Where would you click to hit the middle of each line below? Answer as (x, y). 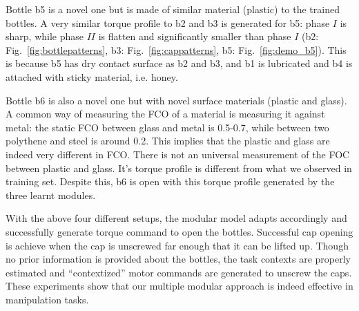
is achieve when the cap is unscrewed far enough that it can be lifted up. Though (177, 245)
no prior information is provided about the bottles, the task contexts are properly (178, 259)
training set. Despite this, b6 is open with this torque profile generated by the (170, 181)
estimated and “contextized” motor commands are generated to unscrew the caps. (179, 272)
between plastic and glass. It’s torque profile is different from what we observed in (179, 168)
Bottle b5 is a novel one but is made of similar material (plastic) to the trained (173, 9)
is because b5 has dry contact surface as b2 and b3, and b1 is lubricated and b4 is (179, 63)
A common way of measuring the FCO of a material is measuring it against (165, 114)
